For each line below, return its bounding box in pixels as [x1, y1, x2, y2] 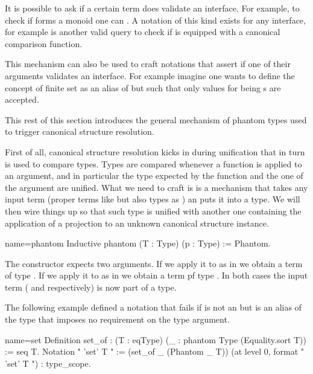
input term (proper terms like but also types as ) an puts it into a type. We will [5, 193, 300, 205]
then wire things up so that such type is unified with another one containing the [5, 204, 302, 217]
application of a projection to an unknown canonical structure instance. [5, 216, 269, 229]
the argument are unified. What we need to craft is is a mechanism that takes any [5, 181, 308, 193]
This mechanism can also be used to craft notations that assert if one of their [5, 57, 291, 70]
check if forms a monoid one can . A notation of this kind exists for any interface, [5, 13, 306, 26]
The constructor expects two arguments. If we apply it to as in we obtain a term [5, 257, 303, 269]
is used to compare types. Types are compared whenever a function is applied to [5, 157, 302, 170]
